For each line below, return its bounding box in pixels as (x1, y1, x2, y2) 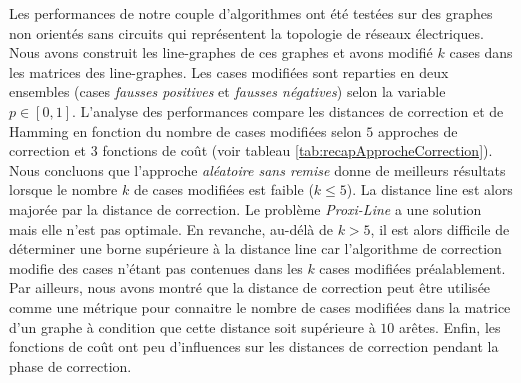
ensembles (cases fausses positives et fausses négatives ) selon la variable (9, 81, 446, 102)
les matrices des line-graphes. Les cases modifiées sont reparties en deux (9, 61, 449, 82)
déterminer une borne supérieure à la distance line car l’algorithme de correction (9, 238, 502, 259)
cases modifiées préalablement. (319, 257, 506, 278)
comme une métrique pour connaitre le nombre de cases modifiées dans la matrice (9, 296, 511, 317)
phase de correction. (9, 355, 132, 376)
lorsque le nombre (9, 179, 118, 200)
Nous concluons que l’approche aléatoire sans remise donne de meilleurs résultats (9, 159, 506, 180)
